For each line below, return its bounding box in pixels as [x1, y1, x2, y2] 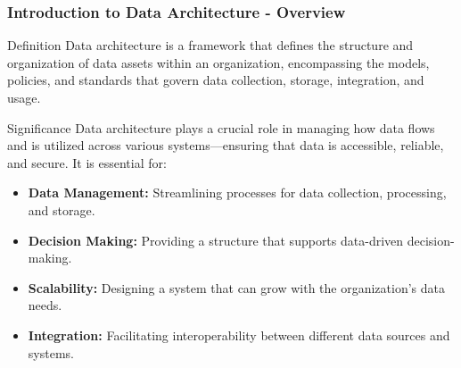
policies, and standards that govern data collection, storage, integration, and [7, 71, 424, 89]
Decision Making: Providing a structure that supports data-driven [28, 230, 404, 249]
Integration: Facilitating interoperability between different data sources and [28, 325, 450, 344]
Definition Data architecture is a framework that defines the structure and [7, 36, 414, 54]
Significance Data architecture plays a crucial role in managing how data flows [7, 118, 435, 137]
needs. [28, 296, 62, 314]
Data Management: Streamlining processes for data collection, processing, [28, 183, 447, 202]
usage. [7, 88, 41, 106]
